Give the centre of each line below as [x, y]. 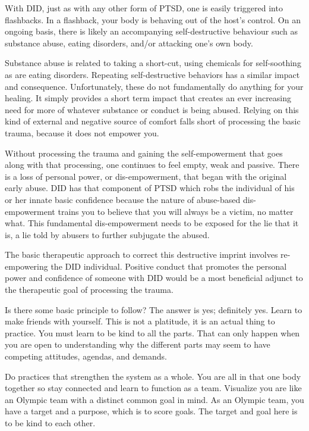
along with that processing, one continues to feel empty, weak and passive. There [152, 165]
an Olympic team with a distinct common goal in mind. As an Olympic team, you [154, 399]
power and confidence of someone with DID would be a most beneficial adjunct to [154, 278]
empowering [26, 266]
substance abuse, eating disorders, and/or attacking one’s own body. [129, 43]
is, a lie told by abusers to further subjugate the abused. [107, 234]
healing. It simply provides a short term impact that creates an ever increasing [148, 98]
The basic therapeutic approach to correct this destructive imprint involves [141, 254]
